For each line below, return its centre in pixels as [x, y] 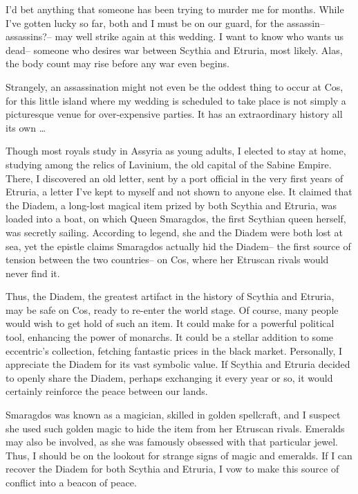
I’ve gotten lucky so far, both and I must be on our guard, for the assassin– [165, 23]
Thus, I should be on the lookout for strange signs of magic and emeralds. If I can [179, 455]
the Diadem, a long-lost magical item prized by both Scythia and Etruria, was [171, 205]
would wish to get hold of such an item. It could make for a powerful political [170, 323]
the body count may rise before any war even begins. [117, 63]
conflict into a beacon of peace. [71, 482]
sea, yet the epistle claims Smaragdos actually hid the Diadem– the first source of [178, 246]
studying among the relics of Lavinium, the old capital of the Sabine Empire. [169, 164]
